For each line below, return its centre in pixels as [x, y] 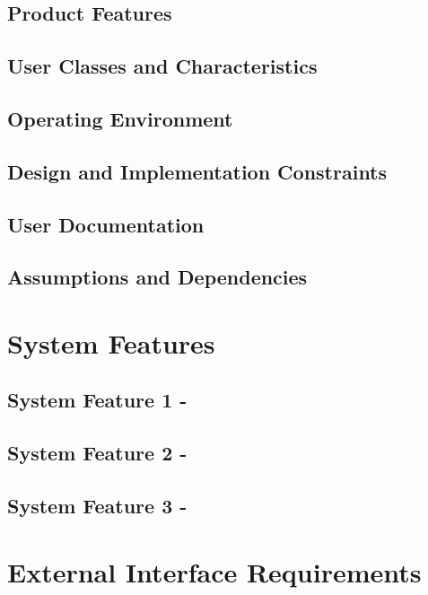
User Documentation [106, 224]
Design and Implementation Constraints [197, 171]
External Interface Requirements [214, 571]
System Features [111, 342]
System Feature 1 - [97, 400]
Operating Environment [120, 118]
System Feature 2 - [97, 453]
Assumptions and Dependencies [157, 277]
